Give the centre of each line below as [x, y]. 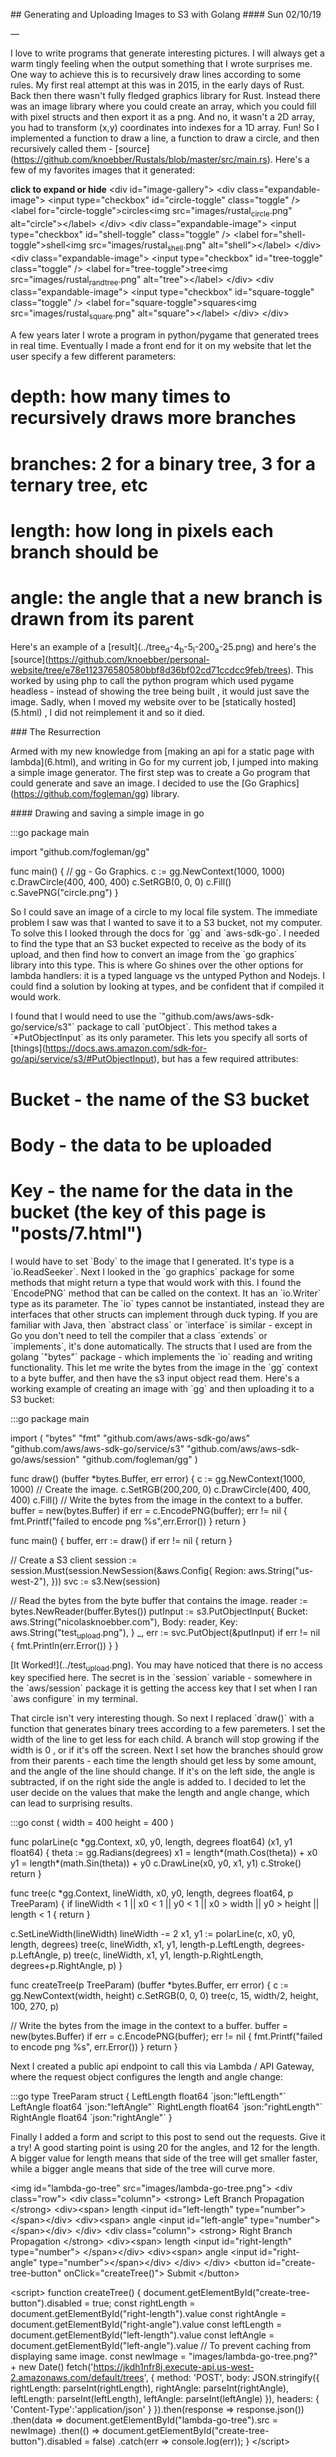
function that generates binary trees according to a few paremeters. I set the [168, 1729]
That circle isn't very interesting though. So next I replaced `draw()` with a [162, 1718]
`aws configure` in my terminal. [74, 1699]
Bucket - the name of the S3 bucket [160, 1099]
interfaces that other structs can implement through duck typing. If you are [164, 1314]
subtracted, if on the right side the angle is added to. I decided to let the [158, 1782]
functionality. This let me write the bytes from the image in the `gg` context [164, 1367]
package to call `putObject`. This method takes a [177, 1027]
